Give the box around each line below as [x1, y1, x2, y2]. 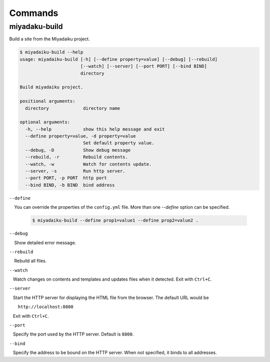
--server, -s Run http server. [25, 168, 125, 174]
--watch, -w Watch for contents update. [25, 161, 152, 167]
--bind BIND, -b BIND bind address [25, 182, 115, 188]
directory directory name [25, 105, 120, 111]
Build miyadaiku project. [19, 84, 83, 90]
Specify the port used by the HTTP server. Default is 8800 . [12, 331, 134, 337]
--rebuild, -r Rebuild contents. [25, 154, 128, 160]
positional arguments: [19, 98, 75, 104]
